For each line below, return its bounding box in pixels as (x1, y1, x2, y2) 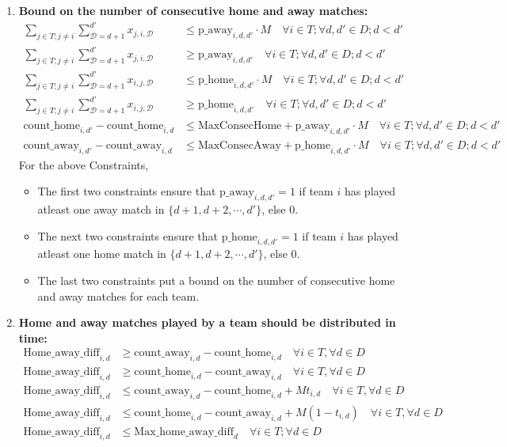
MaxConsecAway (197, 139, 281, 151)
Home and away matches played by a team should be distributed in (18, 314, 396, 331)
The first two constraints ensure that (37, 183, 216, 199)
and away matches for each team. (37, 287, 200, 304)
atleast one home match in (37, 245, 166, 262)
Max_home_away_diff (134, 426, 234, 438)
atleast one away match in (37, 200, 165, 217)
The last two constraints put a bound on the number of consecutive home (37, 271, 395, 288)
